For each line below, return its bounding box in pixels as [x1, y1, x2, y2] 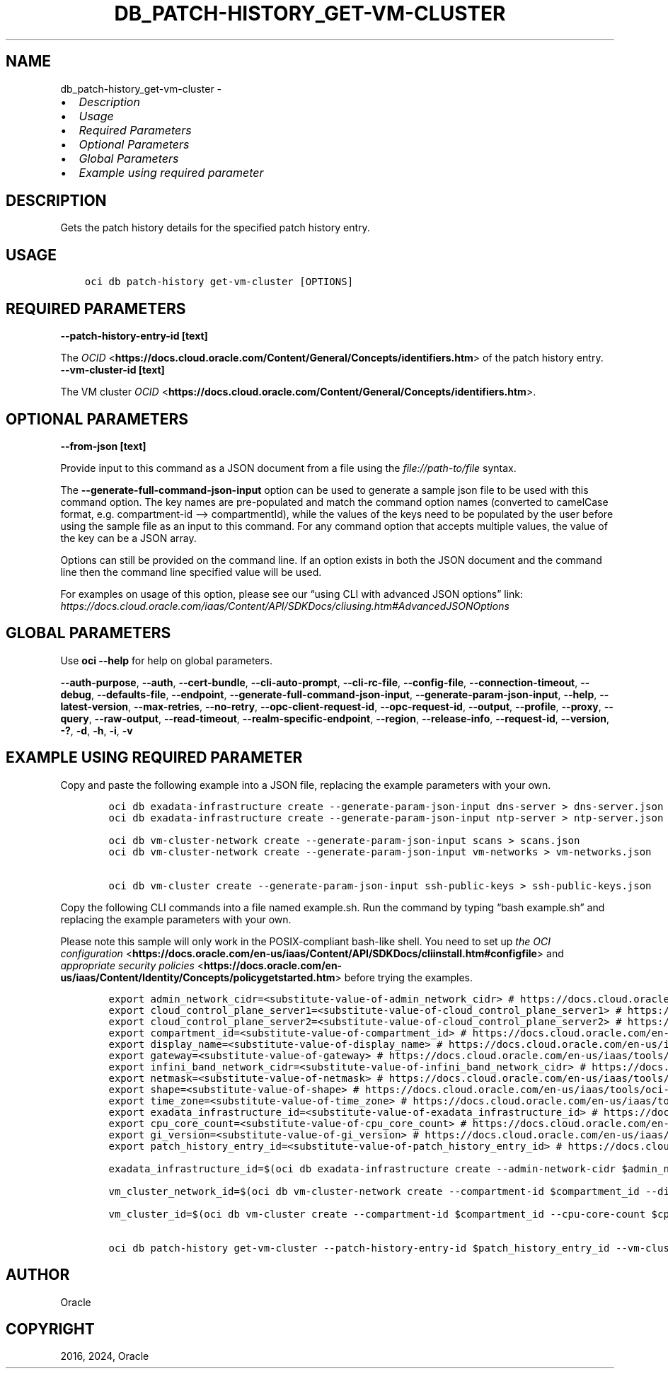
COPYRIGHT [6, 1320, 95, 1338]
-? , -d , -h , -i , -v [60, 724, 133, 737]
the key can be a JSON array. [60, 531, 197, 544]
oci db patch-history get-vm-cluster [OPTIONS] [84, 276, 354, 288]
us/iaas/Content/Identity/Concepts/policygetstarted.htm [60, 971, 335, 983]
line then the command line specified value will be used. [60, 565, 322, 578]
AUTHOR [6, 1266, 70, 1284]
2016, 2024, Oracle [60, 1350, 149, 1363]
